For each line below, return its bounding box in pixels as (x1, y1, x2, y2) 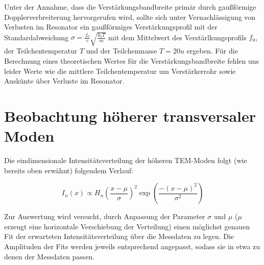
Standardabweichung (4, 32, 69, 42)
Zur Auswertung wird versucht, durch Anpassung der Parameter (4, 211, 205, 222)
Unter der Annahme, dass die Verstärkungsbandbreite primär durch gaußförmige (4, 2, 256, 12)
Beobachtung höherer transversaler (4, 105, 256, 126)
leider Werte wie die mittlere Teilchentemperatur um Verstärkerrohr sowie (4, 65, 236, 76)
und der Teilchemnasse (86, 45, 157, 56)
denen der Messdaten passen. (4, 251, 95, 261)
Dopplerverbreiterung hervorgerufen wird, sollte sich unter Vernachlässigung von (4, 11, 256, 22)
